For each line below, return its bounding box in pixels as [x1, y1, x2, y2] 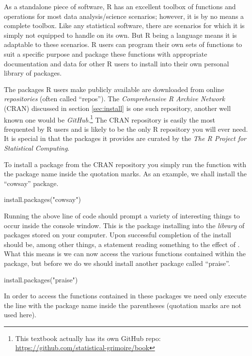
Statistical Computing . [4, 142, 70, 153]
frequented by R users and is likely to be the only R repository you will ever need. [4, 124, 248, 134]
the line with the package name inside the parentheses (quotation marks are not [4, 300, 242, 310]
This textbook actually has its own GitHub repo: [15, 333, 161, 343]
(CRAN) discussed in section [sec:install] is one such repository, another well [4, 103, 231, 113]
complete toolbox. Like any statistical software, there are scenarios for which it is [4, 20, 245, 31]
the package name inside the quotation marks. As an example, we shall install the [4, 169, 247, 179]
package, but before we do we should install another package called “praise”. [4, 258, 230, 268]
